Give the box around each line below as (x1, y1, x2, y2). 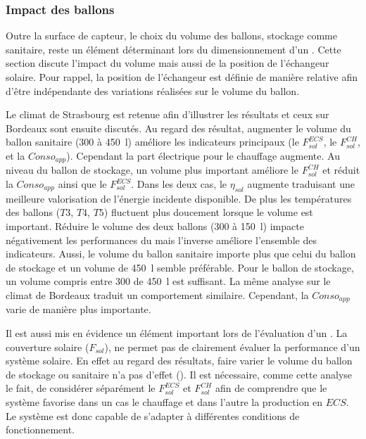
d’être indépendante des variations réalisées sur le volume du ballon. (6, 83, 300, 98)
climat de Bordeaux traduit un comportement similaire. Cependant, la (6, 287, 309, 302)
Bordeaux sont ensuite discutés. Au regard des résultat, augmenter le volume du (6, 120, 351, 135)
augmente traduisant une (247, 177, 355, 191)
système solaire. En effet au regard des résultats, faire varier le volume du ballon (6, 353, 353, 368)
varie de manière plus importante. (6, 302, 151, 317)
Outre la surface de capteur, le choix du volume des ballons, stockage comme (6, 28, 337, 43)
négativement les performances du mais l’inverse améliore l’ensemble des (6, 232, 317, 247)
